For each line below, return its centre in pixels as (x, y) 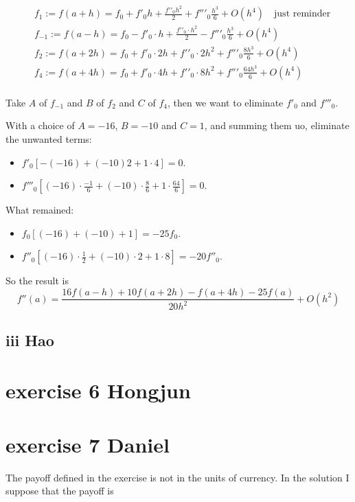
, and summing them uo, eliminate (277, 125)
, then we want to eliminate (225, 102)
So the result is (37, 281)
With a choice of (40, 125)
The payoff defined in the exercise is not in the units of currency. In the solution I (177, 477)
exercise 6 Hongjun (98, 390)
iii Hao (30, 340)
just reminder (302, 14)
